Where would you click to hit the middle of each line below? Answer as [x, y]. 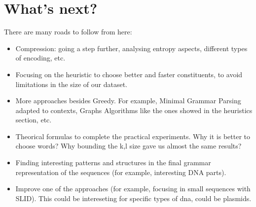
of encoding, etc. [40, 58]
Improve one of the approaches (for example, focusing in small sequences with [133, 189]
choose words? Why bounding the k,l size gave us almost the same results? [128, 146]
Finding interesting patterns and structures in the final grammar [113, 163]
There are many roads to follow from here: [68, 32]
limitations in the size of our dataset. [72, 84]
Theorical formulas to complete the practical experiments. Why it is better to [133, 136]
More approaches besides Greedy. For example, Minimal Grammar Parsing [128, 101]
